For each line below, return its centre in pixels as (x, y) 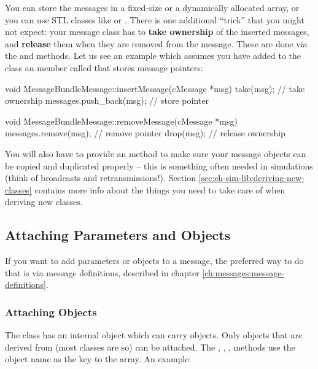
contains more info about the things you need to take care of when (160, 189)
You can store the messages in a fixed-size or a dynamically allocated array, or (152, 7)
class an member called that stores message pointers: (104, 67)
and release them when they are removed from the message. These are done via (156, 43)
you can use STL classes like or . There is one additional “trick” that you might (155, 19)
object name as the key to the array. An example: (98, 359)
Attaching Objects (51, 312)
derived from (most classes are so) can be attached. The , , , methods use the (150, 347)
